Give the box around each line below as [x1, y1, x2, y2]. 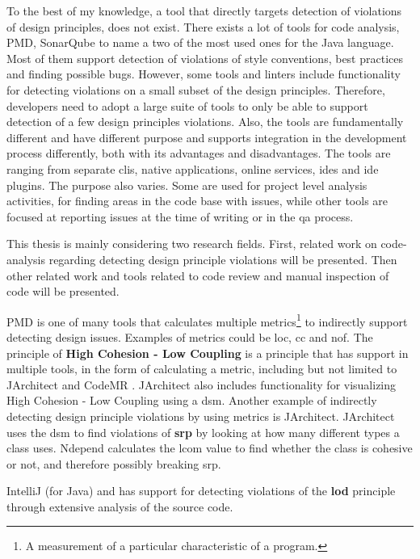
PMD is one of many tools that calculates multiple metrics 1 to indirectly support [6, 310, 408, 330]
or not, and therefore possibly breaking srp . [6, 455, 221, 472]
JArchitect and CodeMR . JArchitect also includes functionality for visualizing [6, 376, 397, 393]
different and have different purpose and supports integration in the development [6, 128, 407, 145]
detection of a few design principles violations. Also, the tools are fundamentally [6, 113, 404, 130]
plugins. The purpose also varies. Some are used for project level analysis [6, 176, 367, 193]
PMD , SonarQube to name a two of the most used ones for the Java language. [6, 34, 394, 51]
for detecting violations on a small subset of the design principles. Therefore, [6, 81, 385, 98]
